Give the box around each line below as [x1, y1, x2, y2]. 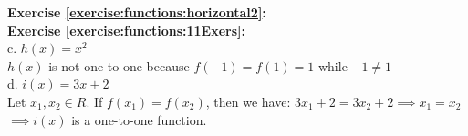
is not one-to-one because [48, 56, 190, 75]
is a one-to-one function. [71, 110, 207, 129]
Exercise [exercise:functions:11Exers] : [7, 20, 245, 39]
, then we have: [205, 91, 291, 110]
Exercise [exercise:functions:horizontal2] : [7, 3, 266, 21]
